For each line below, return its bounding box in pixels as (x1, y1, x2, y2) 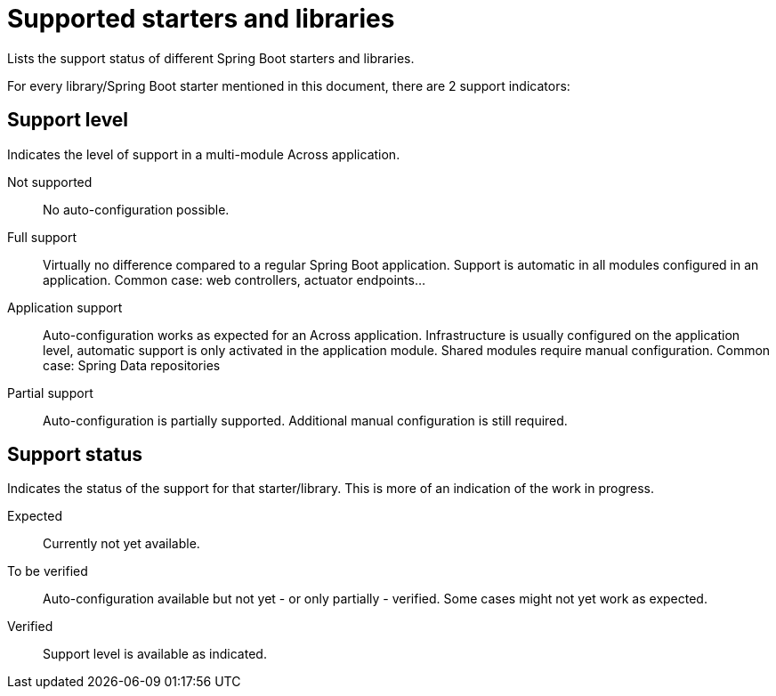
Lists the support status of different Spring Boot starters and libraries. (7, 50, 415, 66)
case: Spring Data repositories (43, 357, 221, 373)
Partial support (7, 384, 93, 401)
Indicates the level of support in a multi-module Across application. (7, 146, 400, 162)
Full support (7, 229, 77, 245)
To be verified (7, 563, 88, 579)
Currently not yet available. (43, 536, 200, 552)
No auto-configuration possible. (43, 201, 230, 217)
